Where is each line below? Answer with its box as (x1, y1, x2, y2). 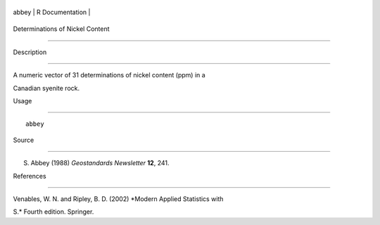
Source (13, 136, 34, 144)
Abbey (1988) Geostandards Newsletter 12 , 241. (30, 159, 170, 167)
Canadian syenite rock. (13, 84, 80, 92)
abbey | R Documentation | (13, 8, 91, 16)
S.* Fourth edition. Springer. (13, 207, 94, 216)
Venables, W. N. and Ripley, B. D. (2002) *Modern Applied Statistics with (13, 194, 224, 203)
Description (13, 48, 47, 56)
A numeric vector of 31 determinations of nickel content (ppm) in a (13, 71, 205, 79)
